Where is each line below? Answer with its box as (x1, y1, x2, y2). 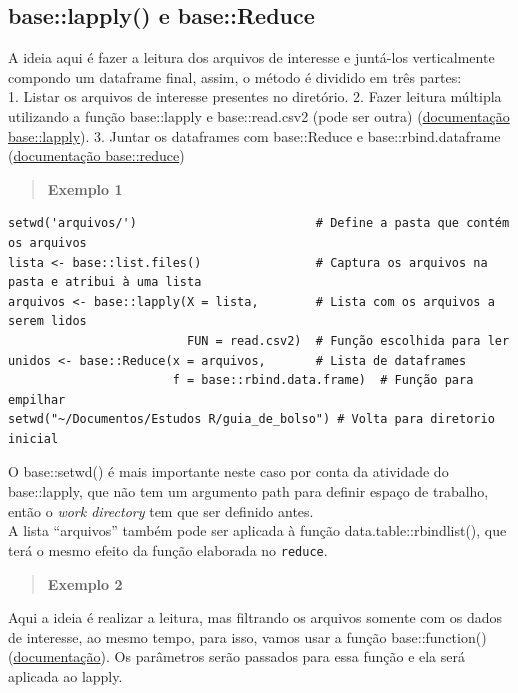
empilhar (8, 392, 66, 407)
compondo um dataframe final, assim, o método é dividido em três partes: (8, 66, 462, 87)
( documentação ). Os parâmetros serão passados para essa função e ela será (8, 646, 465, 667)
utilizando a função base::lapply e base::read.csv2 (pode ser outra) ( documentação (8, 105, 510, 126)
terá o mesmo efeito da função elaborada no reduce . (8, 539, 328, 560)
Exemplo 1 (47, 178, 123, 199)
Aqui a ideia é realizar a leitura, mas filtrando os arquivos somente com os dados (8, 607, 503, 628)
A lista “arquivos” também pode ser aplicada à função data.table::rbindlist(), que (8, 520, 507, 541)
